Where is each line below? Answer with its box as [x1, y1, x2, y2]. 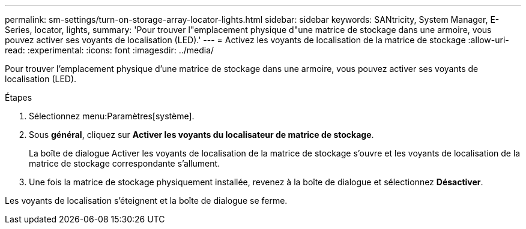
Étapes [5, 92, 32, 103]
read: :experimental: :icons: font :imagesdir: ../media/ [5, 45, 214, 55]
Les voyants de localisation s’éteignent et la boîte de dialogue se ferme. [5, 195, 288, 206]
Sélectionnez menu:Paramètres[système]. [29, 111, 195, 121]
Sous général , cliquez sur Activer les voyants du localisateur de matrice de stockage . [29, 129, 374, 140]
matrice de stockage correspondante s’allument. [29, 158, 220, 168]
